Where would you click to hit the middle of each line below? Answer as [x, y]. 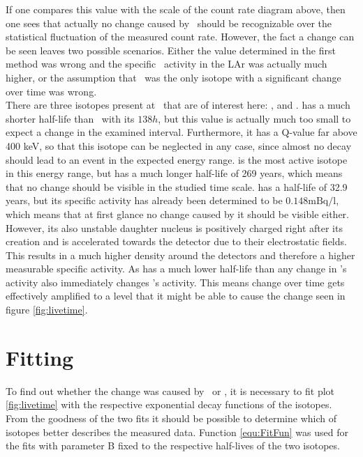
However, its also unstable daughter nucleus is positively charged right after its [174, 227]
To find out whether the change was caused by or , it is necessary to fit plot [170, 390]
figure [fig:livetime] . [47, 310]
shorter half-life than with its [70, 118]
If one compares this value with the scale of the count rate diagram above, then [176, 9]
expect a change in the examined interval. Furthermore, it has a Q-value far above [181, 132]
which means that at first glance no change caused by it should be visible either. [177, 214]
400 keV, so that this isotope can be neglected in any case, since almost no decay [179, 145]
